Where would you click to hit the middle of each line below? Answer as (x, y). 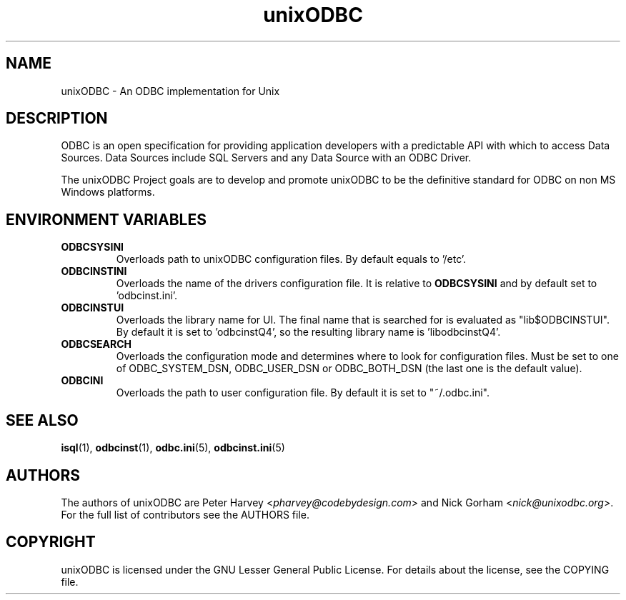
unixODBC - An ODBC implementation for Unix (170, 91)
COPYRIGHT (51, 542)
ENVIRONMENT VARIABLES (106, 219)
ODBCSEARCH (96, 344)
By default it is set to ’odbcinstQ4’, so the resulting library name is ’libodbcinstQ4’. (308, 332)
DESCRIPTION (57, 119)
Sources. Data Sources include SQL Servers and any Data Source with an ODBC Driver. (266, 158)
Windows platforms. (108, 192)
